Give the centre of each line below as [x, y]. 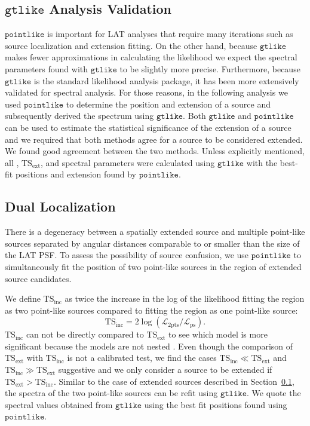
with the [262, 162]
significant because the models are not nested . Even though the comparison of [149, 346]
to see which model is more [218, 334]
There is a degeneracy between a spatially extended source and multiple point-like [155, 232]
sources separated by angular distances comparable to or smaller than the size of [152, 243]
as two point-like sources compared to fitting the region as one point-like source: [151, 310]
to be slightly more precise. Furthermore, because [210, 68]
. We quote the [274, 393]
